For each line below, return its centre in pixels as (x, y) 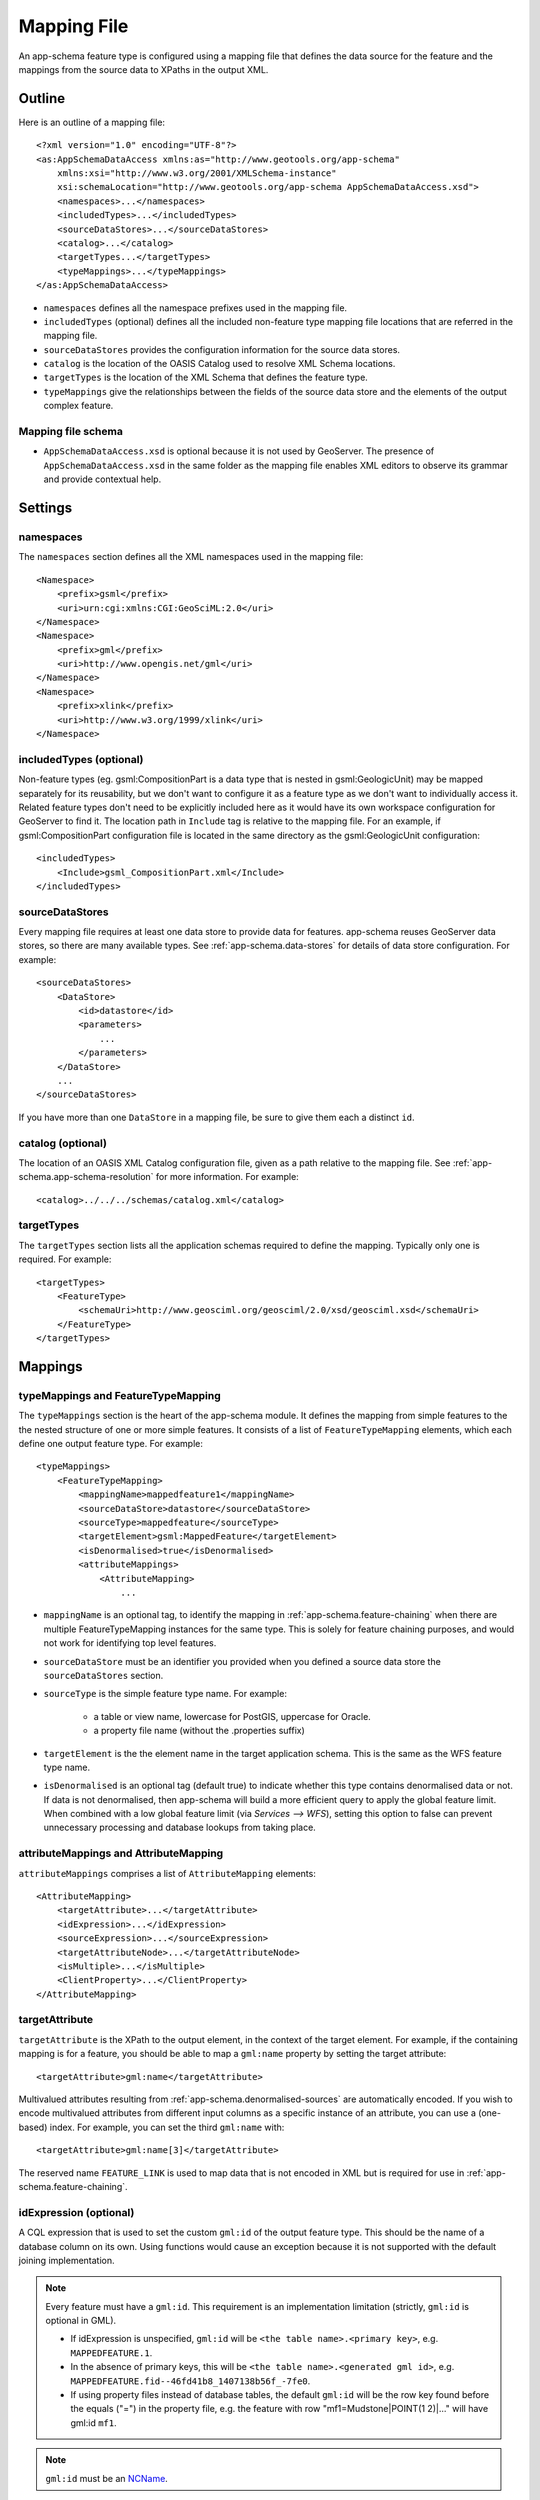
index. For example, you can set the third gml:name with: (167, 2127)
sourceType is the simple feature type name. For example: (165, 1694)
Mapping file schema (71, 432)
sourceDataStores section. (103, 1675)
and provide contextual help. (102, 479)
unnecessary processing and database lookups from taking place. (180, 1827)
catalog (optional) (62, 1143)
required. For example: (65, 1259)
